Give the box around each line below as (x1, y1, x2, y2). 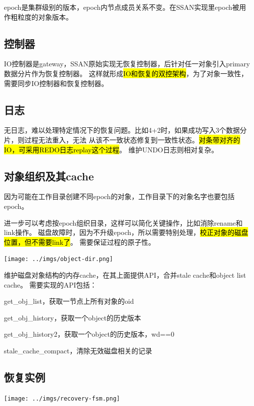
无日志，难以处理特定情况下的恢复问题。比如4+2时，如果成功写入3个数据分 (4, 125, 247, 135)
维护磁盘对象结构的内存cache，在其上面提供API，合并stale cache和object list (4, 269, 246, 280)
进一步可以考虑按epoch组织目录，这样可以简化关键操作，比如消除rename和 (4, 217, 243, 228)
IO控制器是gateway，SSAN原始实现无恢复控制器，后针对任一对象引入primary (4, 58, 250, 69)
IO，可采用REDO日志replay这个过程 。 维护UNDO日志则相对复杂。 (4, 144, 219, 154)
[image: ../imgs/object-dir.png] (4, 256, 113, 263)
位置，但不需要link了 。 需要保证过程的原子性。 (4, 236, 155, 247)
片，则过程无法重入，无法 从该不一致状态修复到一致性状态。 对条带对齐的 (4, 134, 240, 145)
